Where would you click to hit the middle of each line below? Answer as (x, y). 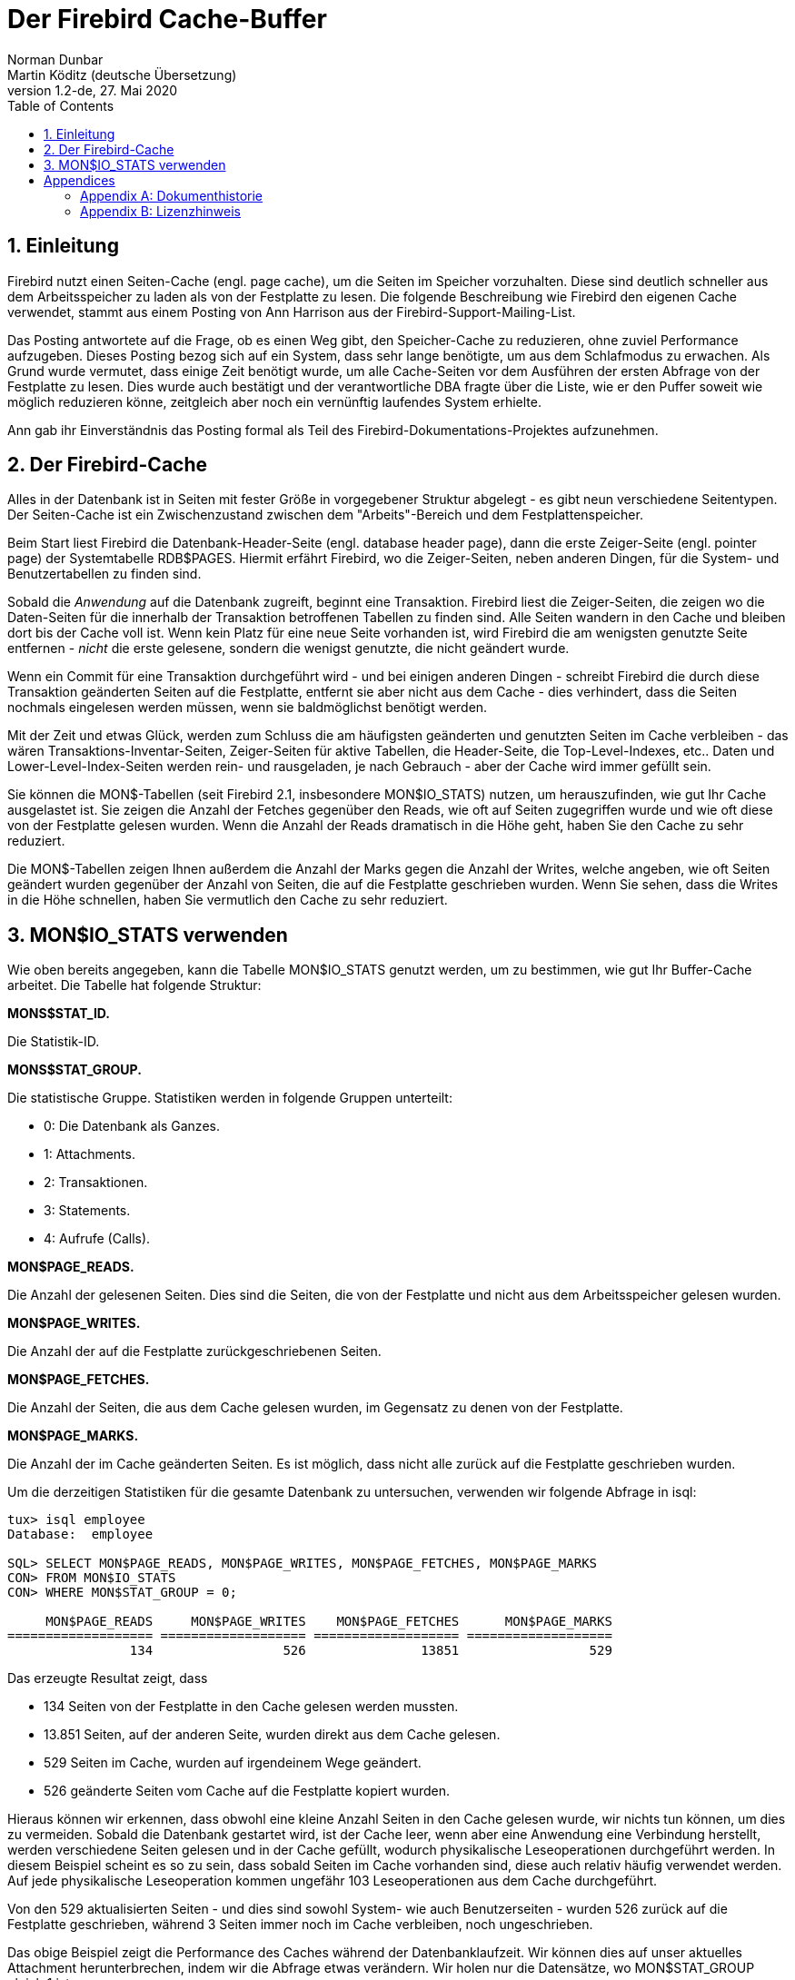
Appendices (79, 180)
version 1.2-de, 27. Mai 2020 (93, 90)
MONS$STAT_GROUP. (75, 1070)
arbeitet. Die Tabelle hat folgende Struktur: (134, 985)
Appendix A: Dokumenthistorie (172, 195)
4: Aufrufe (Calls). (97, 1239)
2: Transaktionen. (96, 1183)
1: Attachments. (89, 1154)
